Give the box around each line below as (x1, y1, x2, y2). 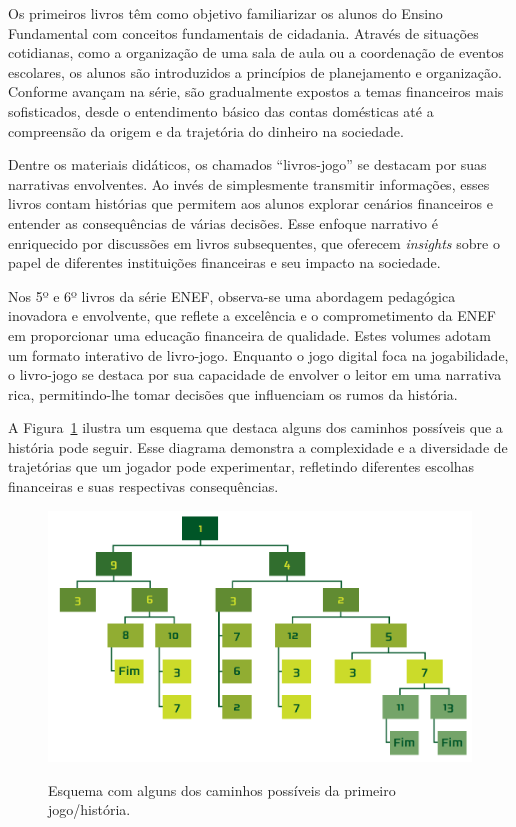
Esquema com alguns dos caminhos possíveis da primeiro (48, 779, 396, 800)
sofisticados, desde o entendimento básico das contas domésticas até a (8, 100, 434, 121)
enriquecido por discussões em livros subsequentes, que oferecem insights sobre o (8, 232, 500, 253)
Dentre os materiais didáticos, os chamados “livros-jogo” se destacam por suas (8, 154, 487, 175)
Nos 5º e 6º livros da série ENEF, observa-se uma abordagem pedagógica (8, 285, 456, 306)
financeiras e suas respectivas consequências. (8, 476, 279, 497)
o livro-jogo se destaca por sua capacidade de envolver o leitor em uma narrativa (8, 364, 502, 385)
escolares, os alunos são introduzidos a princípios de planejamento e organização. (8, 61, 502, 82)
